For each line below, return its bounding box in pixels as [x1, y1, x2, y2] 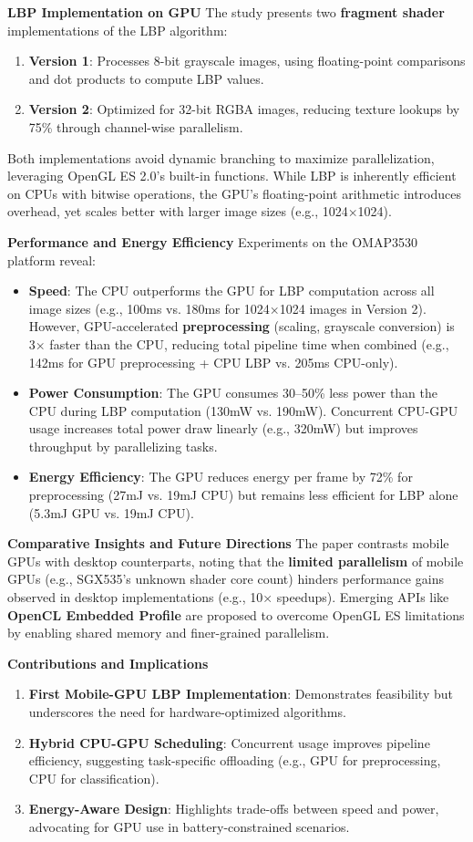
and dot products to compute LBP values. [28, 68, 264, 88]
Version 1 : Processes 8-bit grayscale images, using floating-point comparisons [28, 51, 466, 70]
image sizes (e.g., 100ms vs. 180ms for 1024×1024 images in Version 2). [28, 298, 427, 317]
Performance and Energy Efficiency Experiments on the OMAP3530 [7, 232, 417, 251]
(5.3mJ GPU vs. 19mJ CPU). [28, 503, 194, 522]
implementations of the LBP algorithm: [7, 20, 228, 39]
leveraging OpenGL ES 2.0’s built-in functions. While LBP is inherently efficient [7, 166, 457, 185]
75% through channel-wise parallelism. [28, 117, 243, 136]
